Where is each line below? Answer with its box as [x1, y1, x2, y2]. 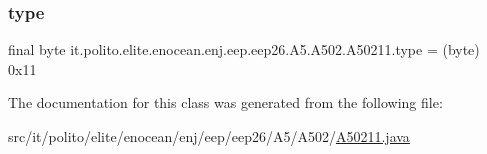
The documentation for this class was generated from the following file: [8, 92, 443, 113]
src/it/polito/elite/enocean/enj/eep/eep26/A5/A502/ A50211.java [8, 126, 410, 146]
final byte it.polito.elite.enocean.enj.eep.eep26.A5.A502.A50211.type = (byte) [8, 39, 480, 60]
